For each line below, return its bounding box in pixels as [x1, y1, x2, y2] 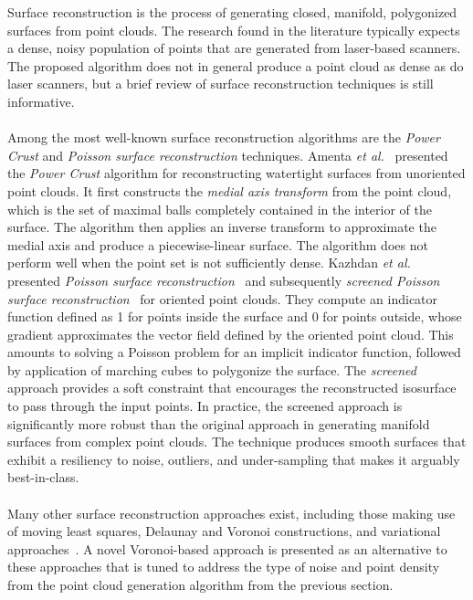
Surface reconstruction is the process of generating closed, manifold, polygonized [7, 3, 457, 21]
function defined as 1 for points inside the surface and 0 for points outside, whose [7, 307, 462, 326]
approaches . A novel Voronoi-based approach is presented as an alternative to [7, 539, 447, 558]
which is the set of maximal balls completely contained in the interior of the [7, 199, 433, 218]
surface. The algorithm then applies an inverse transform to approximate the [7, 217, 436, 237]
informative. [7, 91, 75, 111]
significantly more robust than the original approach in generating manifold [7, 414, 430, 433]
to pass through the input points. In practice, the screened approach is [7, 396, 403, 416]
